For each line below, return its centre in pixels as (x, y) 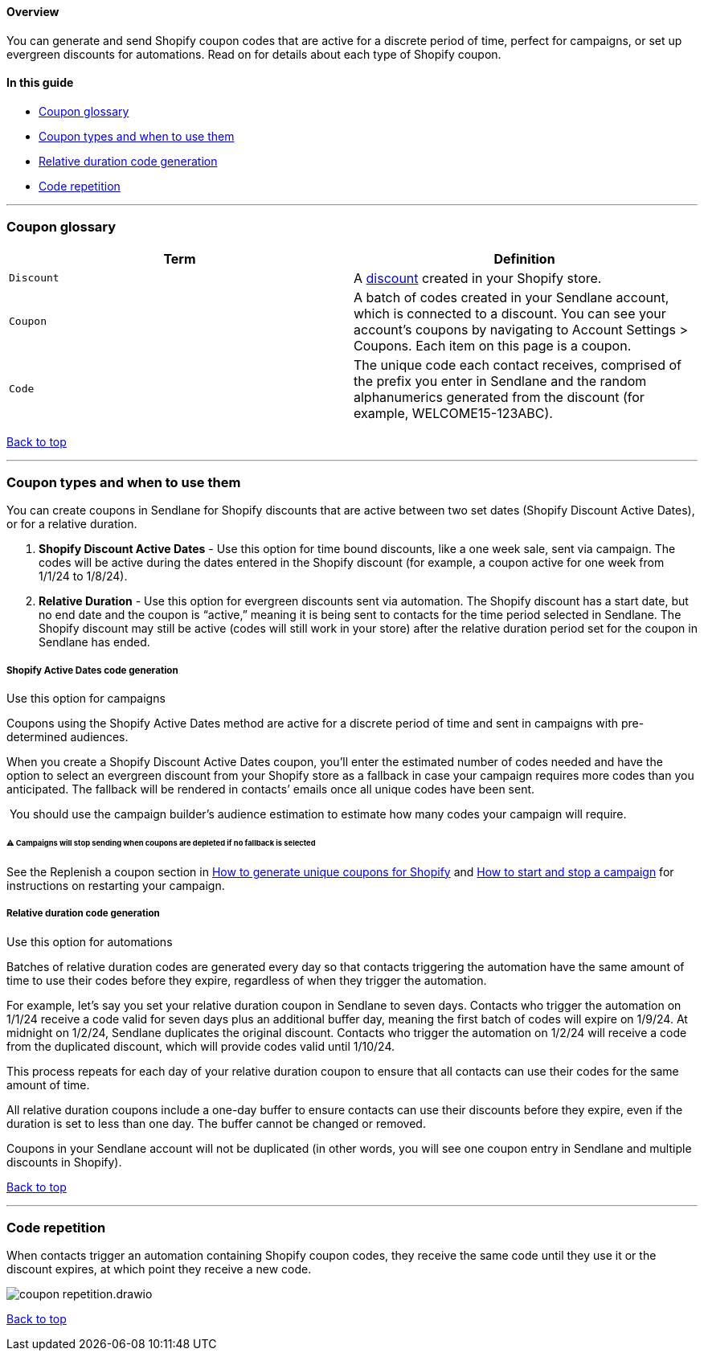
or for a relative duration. (72, 524)
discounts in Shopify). (64, 1162)
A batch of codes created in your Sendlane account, (512, 297)
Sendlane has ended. (94, 642)
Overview (33, 12)
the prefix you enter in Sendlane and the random (500, 381)
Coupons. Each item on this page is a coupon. (493, 345)
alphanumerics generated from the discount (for (499, 397)
